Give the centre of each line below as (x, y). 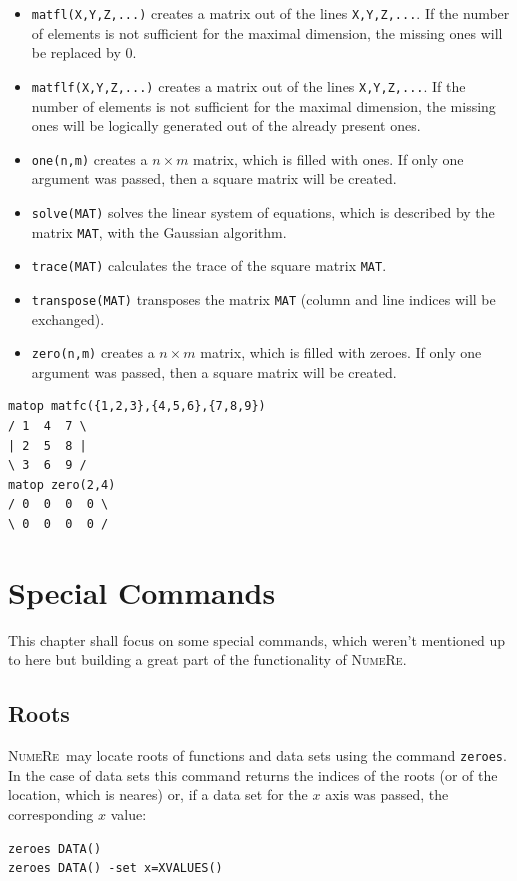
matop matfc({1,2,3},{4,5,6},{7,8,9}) (137, 406)
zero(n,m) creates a (93, 352)
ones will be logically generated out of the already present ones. (226, 125)
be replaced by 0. (84, 52)
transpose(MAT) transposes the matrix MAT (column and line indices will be (263, 298)
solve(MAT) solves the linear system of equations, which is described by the (263, 211)
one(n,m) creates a (89, 158)
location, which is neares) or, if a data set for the (158, 794)
